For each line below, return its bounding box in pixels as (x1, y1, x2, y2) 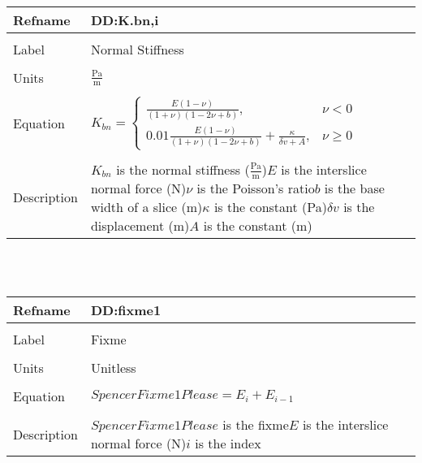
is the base (324, 179, 385, 198)
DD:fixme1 (90, 301, 161, 320)
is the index (195, 434, 261, 453)
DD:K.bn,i (90, 11, 159, 29)
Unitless (90, 358, 136, 378)
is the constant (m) (203, 216, 312, 236)
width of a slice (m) (90, 197, 203, 217)
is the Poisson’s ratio (196, 179, 315, 198)
